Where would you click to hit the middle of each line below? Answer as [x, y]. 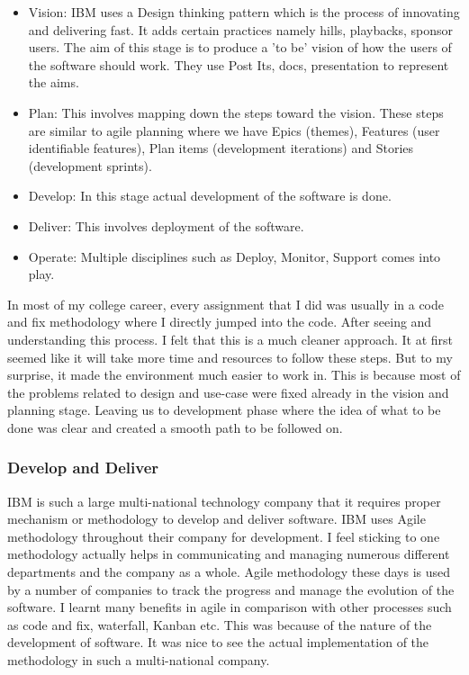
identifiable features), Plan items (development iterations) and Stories [221, 148]
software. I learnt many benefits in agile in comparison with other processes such [230, 607]
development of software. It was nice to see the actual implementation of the [218, 642]
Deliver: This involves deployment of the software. [166, 225]
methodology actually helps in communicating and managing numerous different [229, 554]
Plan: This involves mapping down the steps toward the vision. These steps [236, 112]
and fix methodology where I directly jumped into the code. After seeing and [220, 322]
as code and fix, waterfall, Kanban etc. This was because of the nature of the [220, 624]
